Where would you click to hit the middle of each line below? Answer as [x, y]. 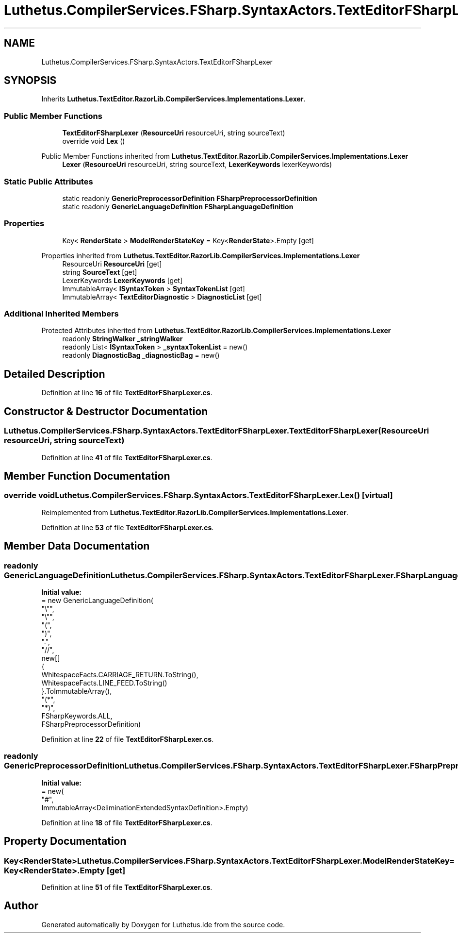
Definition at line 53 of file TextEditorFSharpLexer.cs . [128, 527]
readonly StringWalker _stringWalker [123, 339]
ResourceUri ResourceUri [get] [112, 264]
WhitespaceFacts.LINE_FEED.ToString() [104, 683]
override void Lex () [94, 141]
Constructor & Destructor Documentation [106, 411]
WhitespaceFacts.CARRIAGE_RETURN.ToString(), [120, 674]
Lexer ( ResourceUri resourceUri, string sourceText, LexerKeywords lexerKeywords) [197, 165]
